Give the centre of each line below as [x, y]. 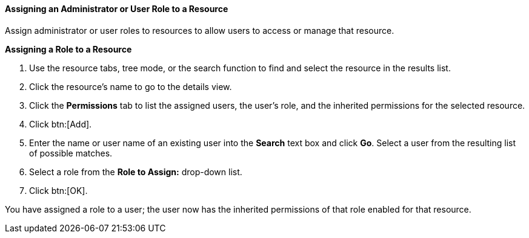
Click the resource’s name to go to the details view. [131, 86]
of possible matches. [71, 153]
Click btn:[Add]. [61, 124]
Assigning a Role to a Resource [68, 49]
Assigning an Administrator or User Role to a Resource [117, 9]
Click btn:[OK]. [58, 190]
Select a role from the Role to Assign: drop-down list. [136, 172]
